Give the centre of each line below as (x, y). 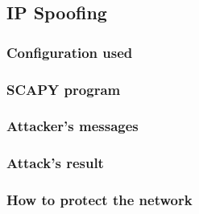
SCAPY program (64, 89)
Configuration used (70, 52)
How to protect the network (99, 200)
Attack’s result (55, 163)
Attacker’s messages (73, 126)
